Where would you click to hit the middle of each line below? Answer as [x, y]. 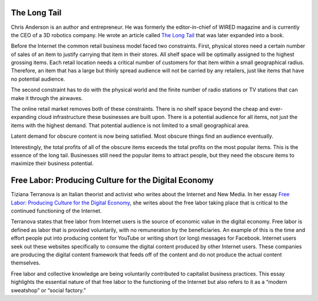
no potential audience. [38, 79]
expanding [24, 117]
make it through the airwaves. [47, 98]
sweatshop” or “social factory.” [49, 290]
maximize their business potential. [52, 163]
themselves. [26, 263]
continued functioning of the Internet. [57, 211]
